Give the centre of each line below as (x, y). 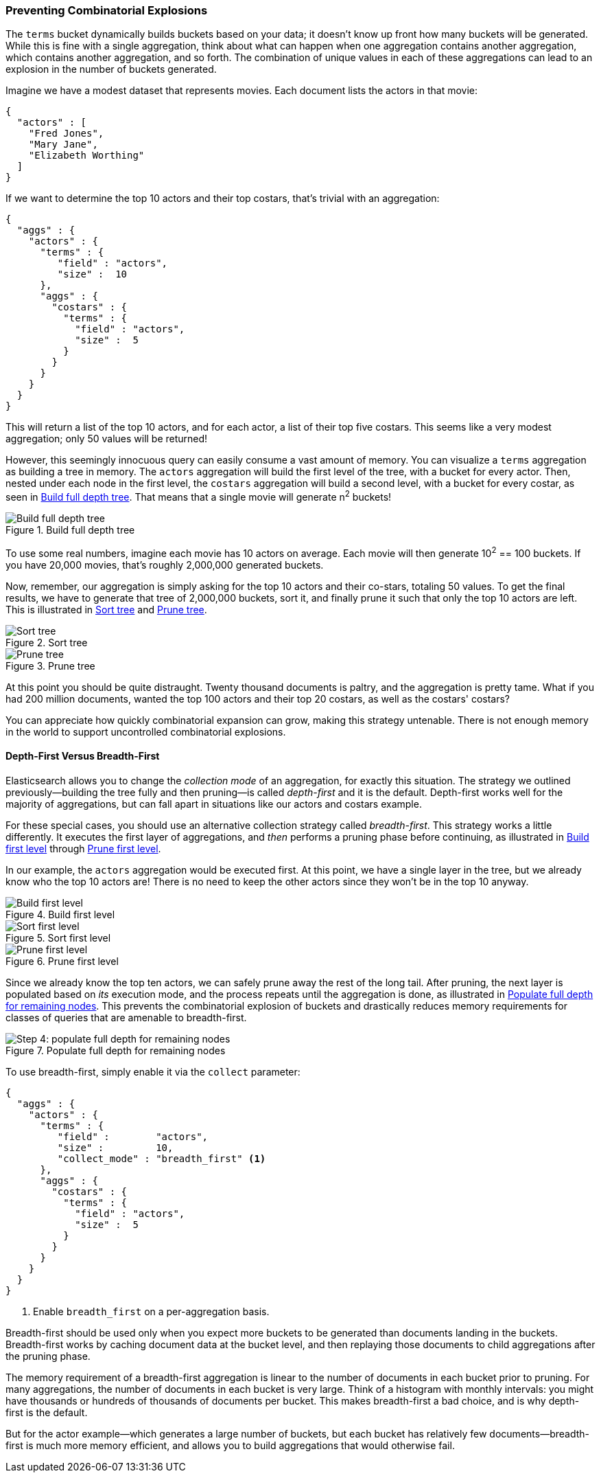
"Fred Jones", (66, 134)
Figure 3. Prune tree (50, 666)
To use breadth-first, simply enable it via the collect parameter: (153, 1071)
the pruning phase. (48, 1356)
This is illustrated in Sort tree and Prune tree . (106, 609)
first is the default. (47, 1412)
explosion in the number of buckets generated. (111, 69)
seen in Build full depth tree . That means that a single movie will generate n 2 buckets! (199, 496)
